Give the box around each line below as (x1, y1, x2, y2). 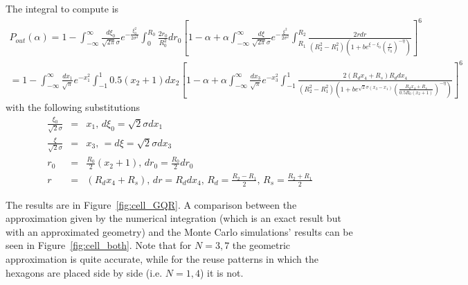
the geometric (232, 238, 291, 252)
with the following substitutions (6, 99, 140, 114)
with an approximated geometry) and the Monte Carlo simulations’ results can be (6, 224, 353, 239)
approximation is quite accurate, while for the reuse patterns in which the (6, 252, 318, 266)
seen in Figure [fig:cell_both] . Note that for (6, 238, 192, 252)
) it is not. (200, 265, 244, 279)
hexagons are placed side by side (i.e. (6, 265, 163, 279)
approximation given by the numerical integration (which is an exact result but (6, 211, 341, 225)
